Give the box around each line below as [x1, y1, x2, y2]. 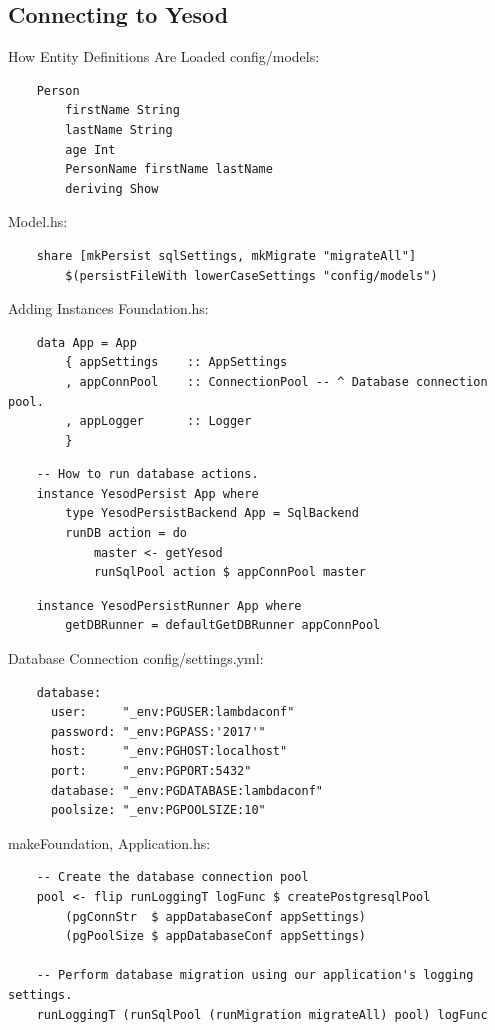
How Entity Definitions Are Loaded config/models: [8, 46, 320, 67]
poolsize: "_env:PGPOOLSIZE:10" [50, 803, 266, 818]
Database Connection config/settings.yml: [8, 648, 264, 669]
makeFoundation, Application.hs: [8, 832, 211, 853]
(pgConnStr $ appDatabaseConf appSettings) [65, 909, 366, 924]
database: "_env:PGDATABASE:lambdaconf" [50, 783, 323, 798]
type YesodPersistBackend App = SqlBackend [65, 506, 359, 521]
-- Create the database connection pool [36, 870, 309, 885]
